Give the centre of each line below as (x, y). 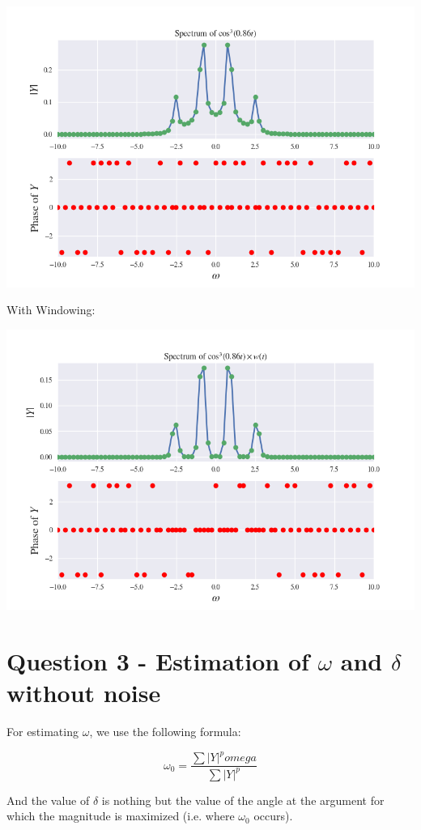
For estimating (43, 732)
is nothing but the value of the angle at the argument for (243, 800)
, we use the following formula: (165, 732)
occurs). (273, 816)
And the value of (48, 800)
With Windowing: (51, 310)
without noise (84, 693)
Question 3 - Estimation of (158, 660)
